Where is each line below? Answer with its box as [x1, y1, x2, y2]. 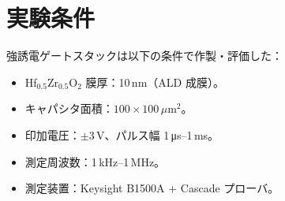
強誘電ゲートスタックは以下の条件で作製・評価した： [6, 47, 283, 64]
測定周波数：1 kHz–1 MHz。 [24, 153, 166, 169]
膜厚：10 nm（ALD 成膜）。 [85, 73, 224, 90]
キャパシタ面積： [24, 100, 114, 117]
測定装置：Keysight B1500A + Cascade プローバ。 [24, 180, 279, 196]
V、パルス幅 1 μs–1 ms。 [96, 126, 219, 143]
